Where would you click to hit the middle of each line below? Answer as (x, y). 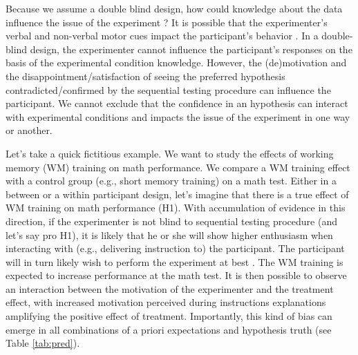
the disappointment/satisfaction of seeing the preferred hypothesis (145, 76)
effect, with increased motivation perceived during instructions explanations (166, 302)
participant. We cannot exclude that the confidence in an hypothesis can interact (177, 103)
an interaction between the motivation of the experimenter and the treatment (170, 288)
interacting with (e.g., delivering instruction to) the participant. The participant (175, 248)
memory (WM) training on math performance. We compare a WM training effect (178, 167)
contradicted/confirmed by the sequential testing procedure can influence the (168, 89)
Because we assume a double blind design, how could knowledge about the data (174, 8)
